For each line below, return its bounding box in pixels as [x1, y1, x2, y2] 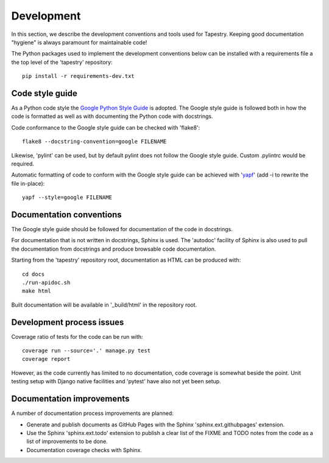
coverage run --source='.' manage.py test [22, 347, 151, 354]
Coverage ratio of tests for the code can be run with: [11, 333, 143, 340]
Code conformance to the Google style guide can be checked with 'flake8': [11, 124, 200, 131]
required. [11, 160, 35, 167]
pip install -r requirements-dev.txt [22, 73, 135, 80]
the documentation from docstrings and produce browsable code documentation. [11, 245, 216, 252]
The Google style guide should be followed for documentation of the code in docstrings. [11, 226, 233, 233]
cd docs [22, 271, 45, 277]
